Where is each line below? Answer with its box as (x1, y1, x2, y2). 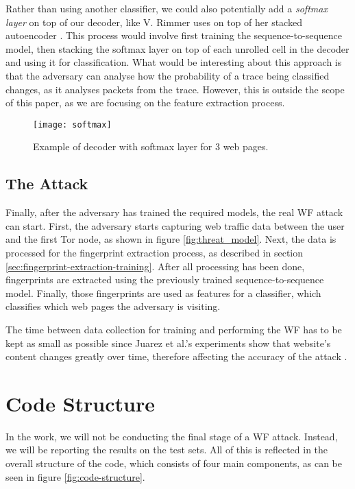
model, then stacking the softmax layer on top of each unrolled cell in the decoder (5, 41, 350, 56)
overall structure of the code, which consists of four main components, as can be (5, 456, 342, 470)
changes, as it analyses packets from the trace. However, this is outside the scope (5, 82, 345, 96)
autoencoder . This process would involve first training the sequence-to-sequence (5, 28, 342, 43)
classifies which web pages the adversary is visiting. (5, 299, 221, 313)
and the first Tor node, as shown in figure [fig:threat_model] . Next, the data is (5, 232, 336, 246)
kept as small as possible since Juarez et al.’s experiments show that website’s (5, 335, 331, 350)
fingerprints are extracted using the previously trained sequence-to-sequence (5, 272, 324, 287)
